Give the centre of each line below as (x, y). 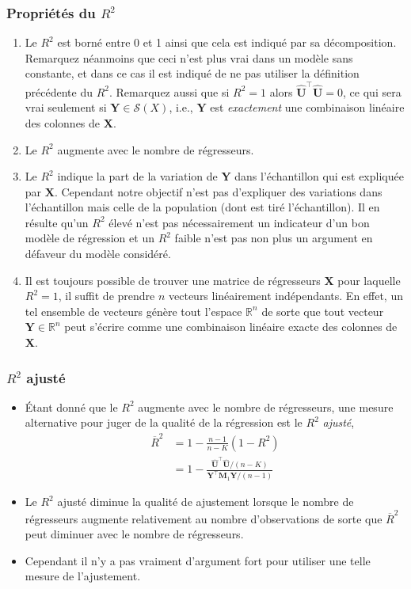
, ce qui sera (372, 91)
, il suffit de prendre (107, 296)
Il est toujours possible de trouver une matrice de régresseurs (173, 280)
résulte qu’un (57, 222)
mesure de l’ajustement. (83, 576)
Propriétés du (51, 12)
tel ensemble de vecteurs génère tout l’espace (133, 311)
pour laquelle (369, 280)
